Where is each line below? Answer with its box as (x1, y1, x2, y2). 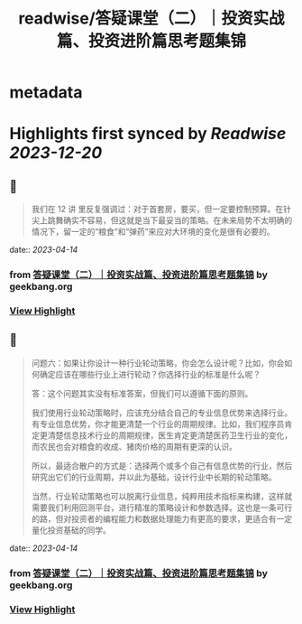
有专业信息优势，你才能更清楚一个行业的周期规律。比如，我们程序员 (31, 418, 285, 429)
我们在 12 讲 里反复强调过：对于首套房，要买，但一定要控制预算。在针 (31, 204, 291, 215)
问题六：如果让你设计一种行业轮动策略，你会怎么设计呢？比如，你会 (31, 358, 285, 368)
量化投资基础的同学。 (31, 525, 111, 536)
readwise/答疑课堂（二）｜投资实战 (17, 8, 286, 29)
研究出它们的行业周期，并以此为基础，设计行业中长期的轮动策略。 (31, 471, 277, 482)
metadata (9, 82, 83, 103)
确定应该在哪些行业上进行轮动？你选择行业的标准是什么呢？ (39, 368, 261, 379)
